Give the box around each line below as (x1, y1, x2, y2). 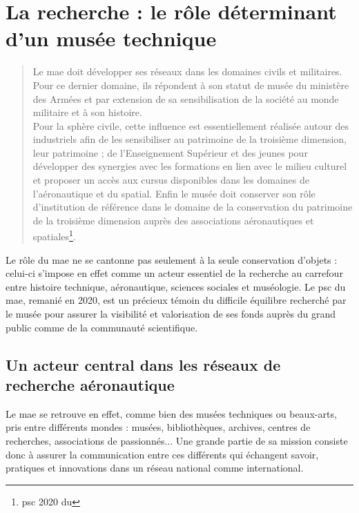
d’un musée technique (6, 24, 217, 52)
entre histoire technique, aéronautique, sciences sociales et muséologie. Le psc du (6, 279, 346, 293)
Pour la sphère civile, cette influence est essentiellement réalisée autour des (32, 118, 349, 133)
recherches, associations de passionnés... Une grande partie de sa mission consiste (6, 434, 348, 448)
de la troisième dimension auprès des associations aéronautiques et (32, 213, 314, 227)
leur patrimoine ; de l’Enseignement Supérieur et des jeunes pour (32, 145, 308, 159)
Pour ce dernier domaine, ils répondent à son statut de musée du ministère (32, 77, 349, 92)
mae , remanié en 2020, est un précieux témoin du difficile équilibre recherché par (6, 293, 347, 307)
